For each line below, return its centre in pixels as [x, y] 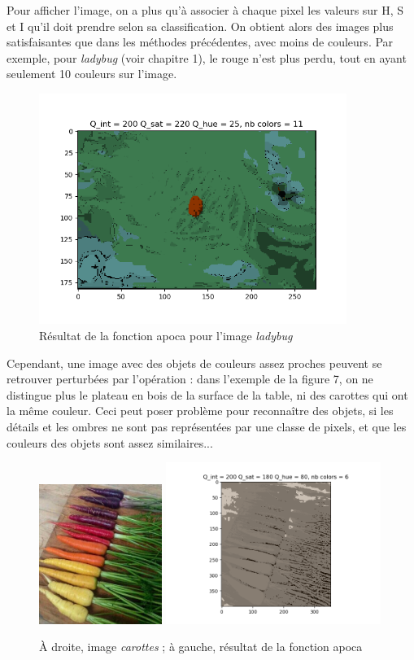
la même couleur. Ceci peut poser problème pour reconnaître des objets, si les [200, 411]
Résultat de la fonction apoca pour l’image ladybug [166, 336]
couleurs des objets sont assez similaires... [110, 442]
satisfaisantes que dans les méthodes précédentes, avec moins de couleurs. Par [200, 42]
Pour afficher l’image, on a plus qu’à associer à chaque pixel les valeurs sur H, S [205, 10]
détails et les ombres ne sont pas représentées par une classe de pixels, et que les [207, 426]
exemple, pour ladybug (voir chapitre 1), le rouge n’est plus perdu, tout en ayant [207, 57]
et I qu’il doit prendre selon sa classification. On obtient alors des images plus [200, 26]
